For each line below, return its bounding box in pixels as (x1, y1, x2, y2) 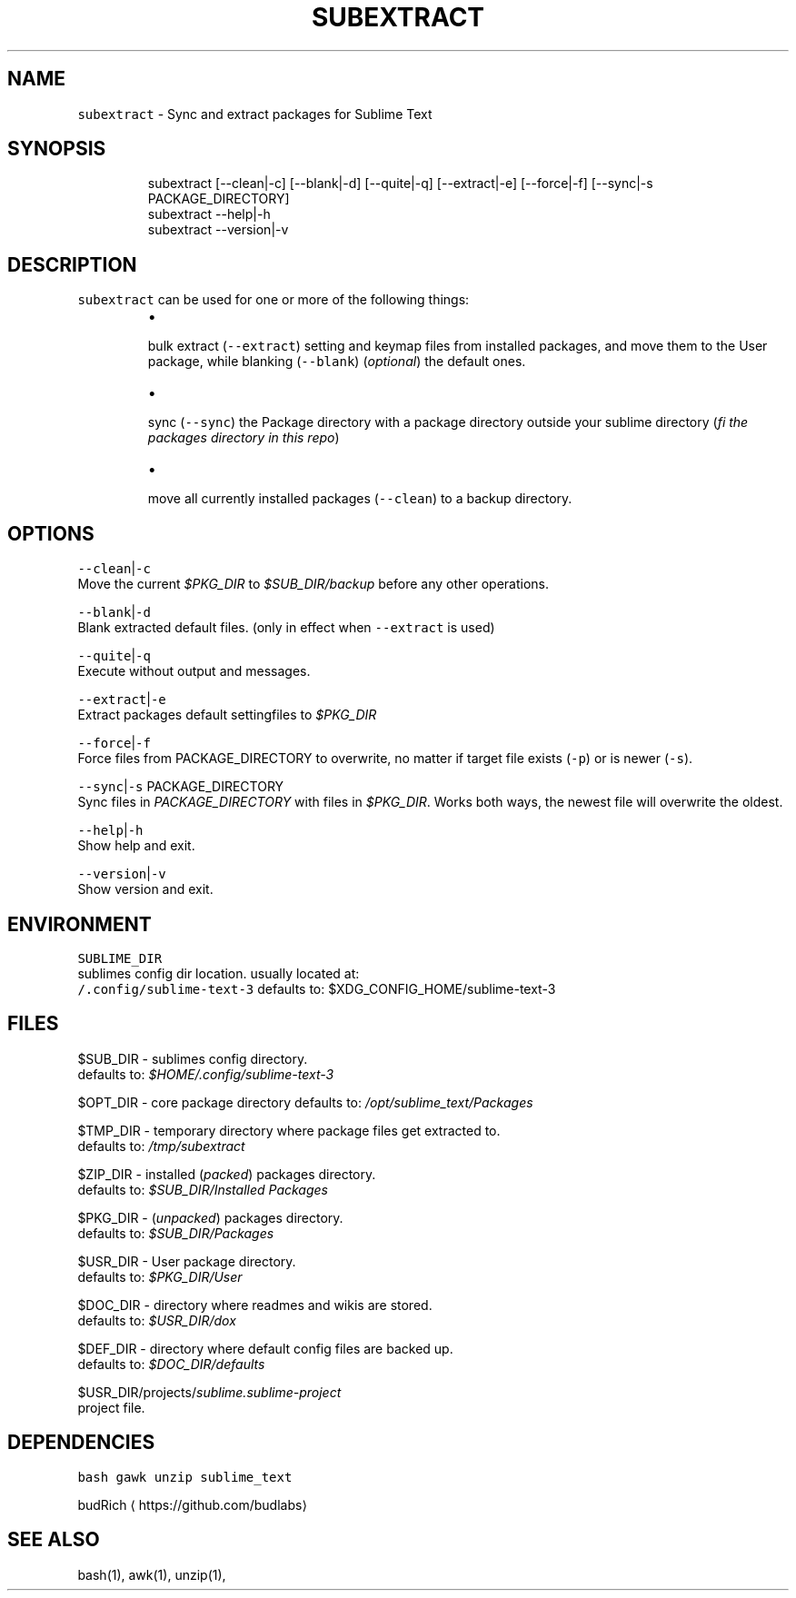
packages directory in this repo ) (147, 430, 340, 446)
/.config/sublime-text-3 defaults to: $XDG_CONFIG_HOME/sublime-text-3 (77, 980, 556, 997)
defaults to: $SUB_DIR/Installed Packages (77, 1181, 328, 1197)
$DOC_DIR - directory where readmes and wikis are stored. (77, 1296, 433, 1313)
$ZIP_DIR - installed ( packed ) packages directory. (77, 1166, 376, 1182)
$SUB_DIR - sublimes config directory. (77, 1050, 308, 1067)
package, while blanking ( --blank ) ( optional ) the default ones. (147, 353, 526, 370)
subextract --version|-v (147, 222, 289, 238)
